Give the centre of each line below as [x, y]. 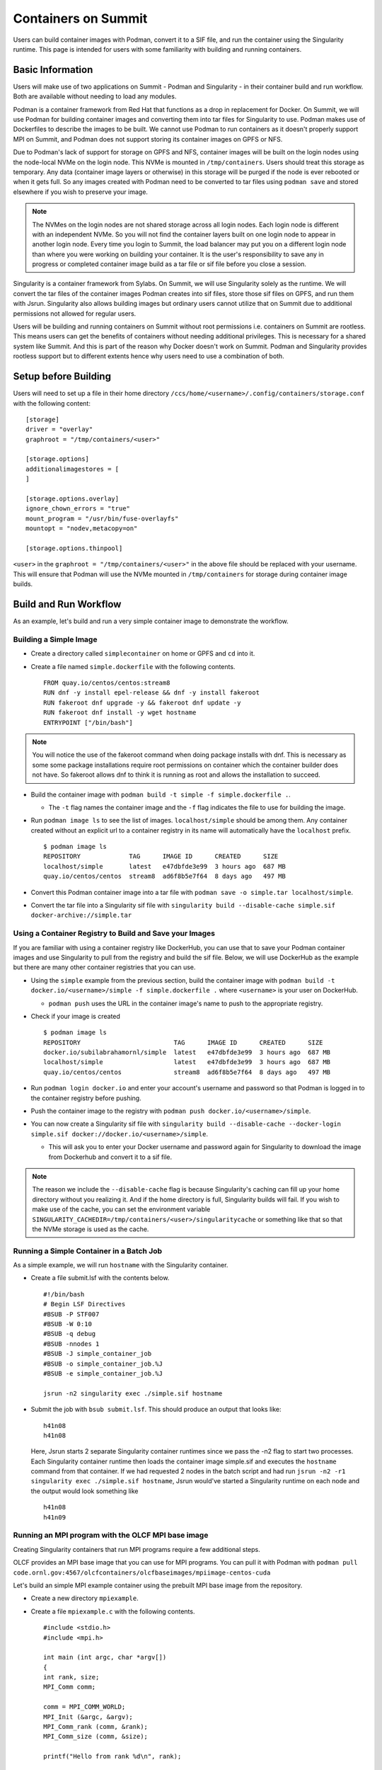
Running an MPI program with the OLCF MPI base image [111, 1535]
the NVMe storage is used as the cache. [91, 1229]
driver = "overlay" [59, 429]
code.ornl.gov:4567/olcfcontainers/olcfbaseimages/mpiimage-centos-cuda [142, 1572]
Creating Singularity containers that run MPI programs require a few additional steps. [137, 1549]
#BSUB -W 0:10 [68, 1324]
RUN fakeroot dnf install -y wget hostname [120, 713]
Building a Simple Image [55, 639]
